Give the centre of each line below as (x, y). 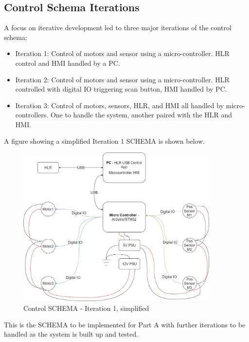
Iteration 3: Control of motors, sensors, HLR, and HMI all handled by (120, 105)
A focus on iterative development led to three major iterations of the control (118, 28)
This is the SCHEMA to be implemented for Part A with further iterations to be (125, 324)
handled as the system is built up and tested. (71, 334)
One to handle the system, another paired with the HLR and (141, 115)
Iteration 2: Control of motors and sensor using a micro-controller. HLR (122, 79)
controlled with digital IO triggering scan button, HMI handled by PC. (121, 89)
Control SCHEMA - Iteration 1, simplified (86, 308)
